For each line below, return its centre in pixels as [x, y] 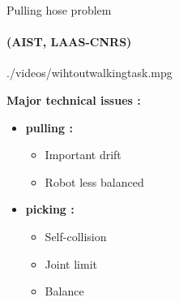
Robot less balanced [94, 181]
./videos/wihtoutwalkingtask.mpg [89, 73]
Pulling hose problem [59, 10]
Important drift [83, 155]
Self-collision [76, 236]
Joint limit [71, 263]
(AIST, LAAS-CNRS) [69, 42]
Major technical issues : [74, 99]
